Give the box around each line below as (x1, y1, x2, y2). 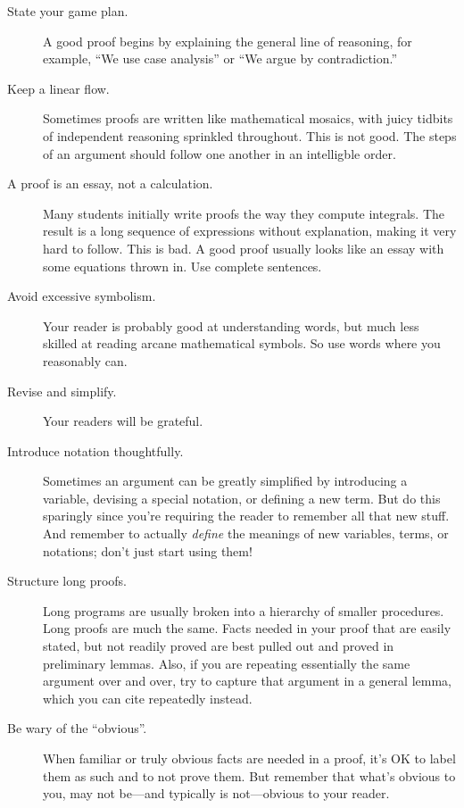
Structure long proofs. (7, 571, 128, 590)
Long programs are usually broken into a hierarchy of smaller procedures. (43, 601, 444, 620)
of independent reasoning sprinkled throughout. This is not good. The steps (43, 126, 457, 145)
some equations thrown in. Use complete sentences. (43, 256, 322, 275)
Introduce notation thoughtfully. (7, 441, 184, 460)
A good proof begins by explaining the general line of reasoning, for (43, 31, 412, 50)
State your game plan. (7, 2, 128, 20)
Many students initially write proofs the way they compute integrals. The (43, 204, 444, 222)
